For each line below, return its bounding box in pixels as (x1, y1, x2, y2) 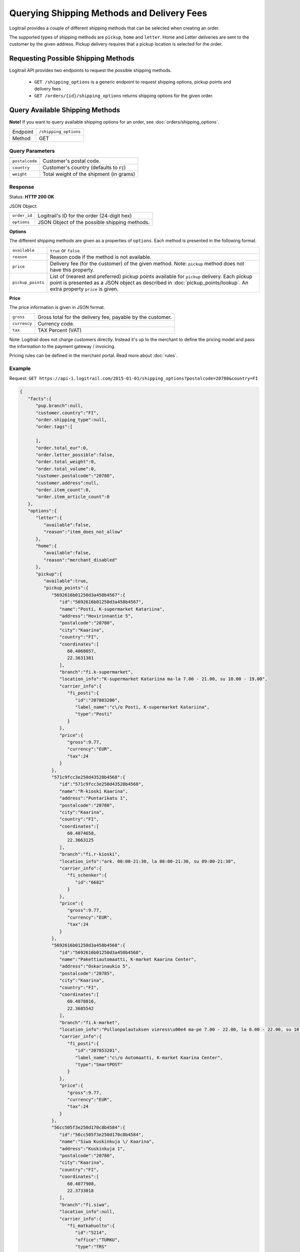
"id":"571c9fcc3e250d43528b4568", (59, 781, 144, 787)
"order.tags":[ (35, 424, 73, 430)
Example (9, 365, 31, 372)
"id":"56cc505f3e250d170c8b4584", (59, 1132, 144, 1137)
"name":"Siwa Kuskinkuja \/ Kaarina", (59, 1139, 154, 1144)
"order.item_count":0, (35, 487, 91, 493)
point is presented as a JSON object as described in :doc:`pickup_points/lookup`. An (49, 279, 248, 286)
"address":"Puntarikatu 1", (59, 795, 128, 801)
